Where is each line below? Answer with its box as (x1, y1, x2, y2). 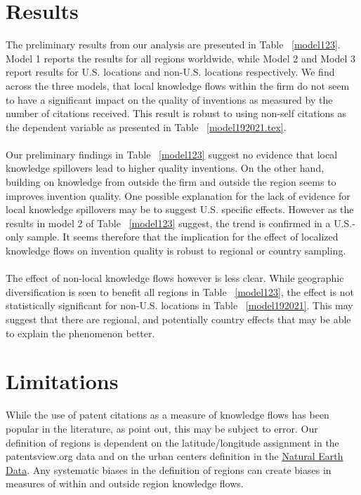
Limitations (6, 367, 119, 395)
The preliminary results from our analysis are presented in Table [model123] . (6, 37, 341, 52)
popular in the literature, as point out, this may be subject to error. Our (6, 421, 318, 435)
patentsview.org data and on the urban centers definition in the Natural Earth (6, 449, 343, 463)
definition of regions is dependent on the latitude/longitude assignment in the (6, 435, 339, 449)
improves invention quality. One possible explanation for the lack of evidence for (6, 188, 350, 203)
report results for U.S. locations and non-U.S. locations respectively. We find (6, 65, 335, 79)
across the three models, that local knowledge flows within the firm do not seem (6, 78, 350, 93)
